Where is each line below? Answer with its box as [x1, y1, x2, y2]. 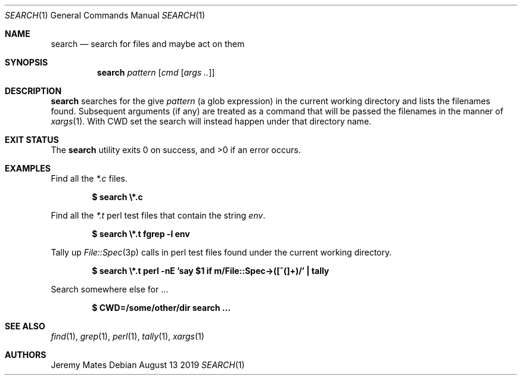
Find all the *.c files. [51, 173, 128, 183]
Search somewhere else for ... [51, 284, 169, 294]
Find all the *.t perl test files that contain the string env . [51, 210, 266, 220]
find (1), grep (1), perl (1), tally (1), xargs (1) [51, 331, 204, 341]
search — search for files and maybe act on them [51, 39, 245, 49]
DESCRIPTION [5, 86, 62, 96]
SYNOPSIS [5, 57, 48, 67]
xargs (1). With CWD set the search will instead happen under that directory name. [51, 116, 372, 126]
